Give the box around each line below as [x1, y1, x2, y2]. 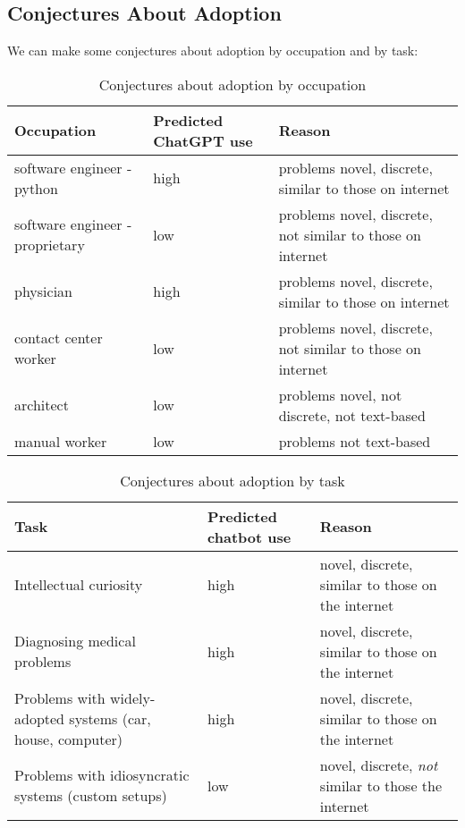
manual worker [14, 430, 107, 452]
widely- [110, 687, 156, 708]
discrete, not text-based [278, 404, 426, 426]
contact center [14, 327, 103, 349]
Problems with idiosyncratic [14, 765, 190, 786]
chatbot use [207, 526, 292, 547]
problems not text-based [278, 430, 431, 452]
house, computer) [14, 728, 123, 749]
